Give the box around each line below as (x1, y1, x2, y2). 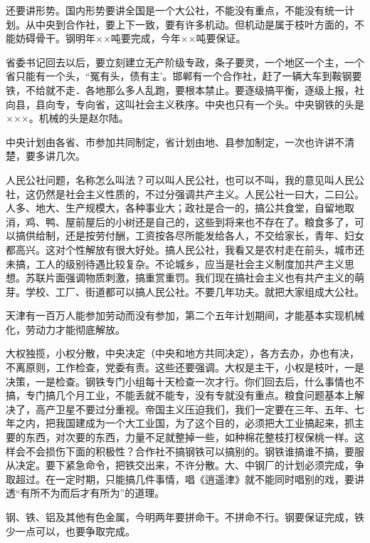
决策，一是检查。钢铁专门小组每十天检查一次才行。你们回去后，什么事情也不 (6, 373, 364, 388)
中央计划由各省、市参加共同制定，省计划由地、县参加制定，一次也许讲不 (6, 134, 344, 149)
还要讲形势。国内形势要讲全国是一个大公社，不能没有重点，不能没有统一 (6, 3, 344, 17)
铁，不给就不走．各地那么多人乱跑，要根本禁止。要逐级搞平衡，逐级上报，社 (6, 82, 364, 97)
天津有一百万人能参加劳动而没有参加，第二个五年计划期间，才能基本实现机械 (6, 308, 364, 323)
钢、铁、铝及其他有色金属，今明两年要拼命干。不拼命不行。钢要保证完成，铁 (6, 510, 364, 524)
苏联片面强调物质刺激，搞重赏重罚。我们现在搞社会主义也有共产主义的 (25, 270, 354, 285)
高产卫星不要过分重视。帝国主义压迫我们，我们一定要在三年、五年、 (35, 401, 354, 416)
